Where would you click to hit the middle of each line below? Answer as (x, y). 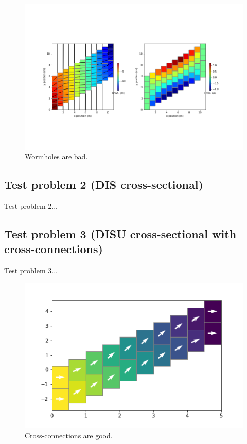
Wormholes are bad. (56, 157)
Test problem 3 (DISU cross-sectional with (120, 234)
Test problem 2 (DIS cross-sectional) (104, 184)
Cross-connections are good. (69, 436)
